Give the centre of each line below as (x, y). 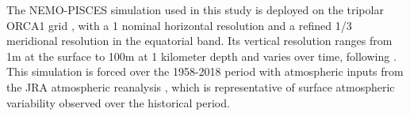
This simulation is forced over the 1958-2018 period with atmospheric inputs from (205, 71)
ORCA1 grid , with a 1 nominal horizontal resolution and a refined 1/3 (179, 25)
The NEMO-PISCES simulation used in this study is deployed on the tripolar (195, 9)
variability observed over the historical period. (118, 102)
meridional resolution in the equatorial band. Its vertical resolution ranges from (199, 41)
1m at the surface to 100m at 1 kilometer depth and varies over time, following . (201, 56)
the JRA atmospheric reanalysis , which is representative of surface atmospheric (201, 86)
